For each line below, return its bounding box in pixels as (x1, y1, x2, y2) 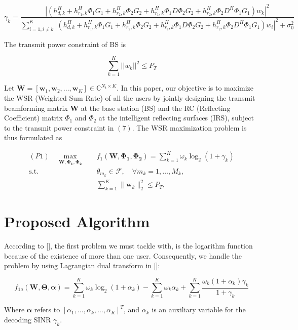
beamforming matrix (4, 102, 68, 113)
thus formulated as (4, 132, 62, 143)
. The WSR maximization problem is (132, 122, 247, 133)
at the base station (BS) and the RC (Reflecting (81, 102, 231, 113)
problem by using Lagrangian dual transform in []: (4, 260, 160, 271)
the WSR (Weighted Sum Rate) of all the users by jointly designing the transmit (4, 92, 255, 103)
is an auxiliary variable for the (152, 304, 246, 315)
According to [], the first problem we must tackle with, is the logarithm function (4, 240, 253, 251)
